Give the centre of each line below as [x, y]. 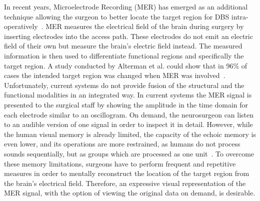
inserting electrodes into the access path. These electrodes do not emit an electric [128, 36]
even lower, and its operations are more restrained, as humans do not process [122, 144]
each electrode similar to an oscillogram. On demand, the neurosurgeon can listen [129, 114]
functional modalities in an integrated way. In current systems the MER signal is [128, 95]
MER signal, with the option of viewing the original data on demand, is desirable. [130, 193]
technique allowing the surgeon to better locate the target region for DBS [117, 16]
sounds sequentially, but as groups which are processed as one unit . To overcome [129, 153]
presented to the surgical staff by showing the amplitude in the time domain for [126, 104]
